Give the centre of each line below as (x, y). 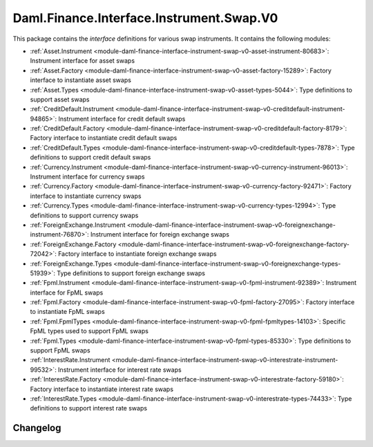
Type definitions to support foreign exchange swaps (131, 273)
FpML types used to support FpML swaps (89, 331)
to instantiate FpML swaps (67, 312)
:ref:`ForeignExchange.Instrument (78, 225)
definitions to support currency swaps (84, 215)
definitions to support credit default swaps (90, 157)
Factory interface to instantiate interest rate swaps (102, 389)
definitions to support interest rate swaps (89, 408)
